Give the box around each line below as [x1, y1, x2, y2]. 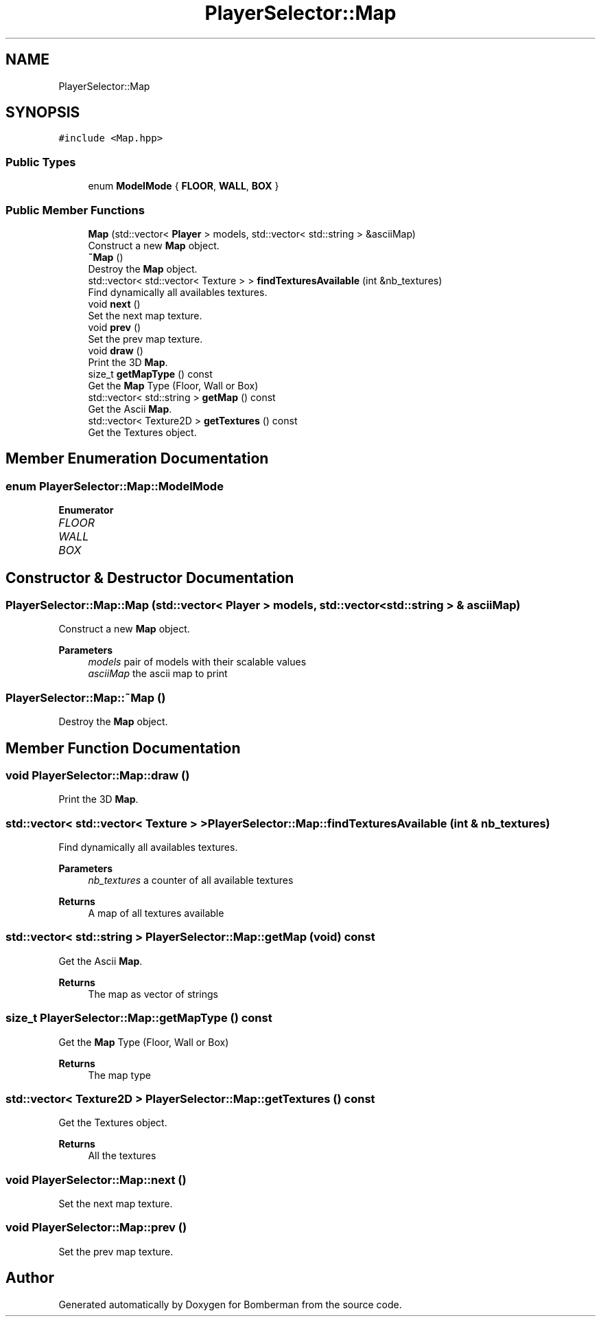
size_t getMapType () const [88, 367, 213, 380]
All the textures [88, 1150, 156, 1162]
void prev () [88, 321, 141, 333]
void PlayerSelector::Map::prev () [5, 1220, 187, 1235]
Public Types [5, 155, 76, 169]
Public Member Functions [5, 203, 145, 217]
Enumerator [58, 504, 114, 516]
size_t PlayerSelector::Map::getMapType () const [5, 1011, 272, 1025]
